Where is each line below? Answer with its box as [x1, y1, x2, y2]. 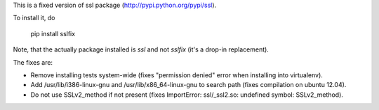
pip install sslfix [30, 29, 76, 38]
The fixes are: [13, 58, 53, 66]
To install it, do [13, 14, 55, 22]
